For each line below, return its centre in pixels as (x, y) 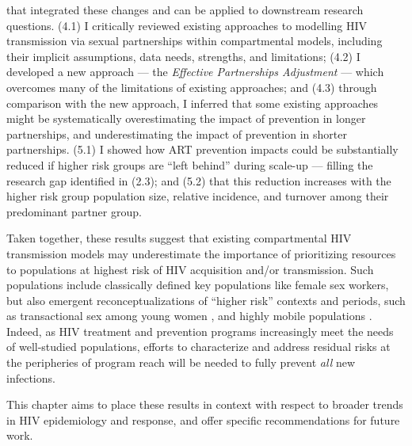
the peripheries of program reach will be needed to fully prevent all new (181, 362)
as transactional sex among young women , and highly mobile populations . (189, 316)
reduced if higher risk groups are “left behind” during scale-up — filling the (190, 164)
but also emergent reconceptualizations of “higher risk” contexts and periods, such (206, 300)
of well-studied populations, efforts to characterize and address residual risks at (198, 347)
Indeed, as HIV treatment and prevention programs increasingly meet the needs (200, 331)
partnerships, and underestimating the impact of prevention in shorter (177, 133)
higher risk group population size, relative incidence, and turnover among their (198, 196)
